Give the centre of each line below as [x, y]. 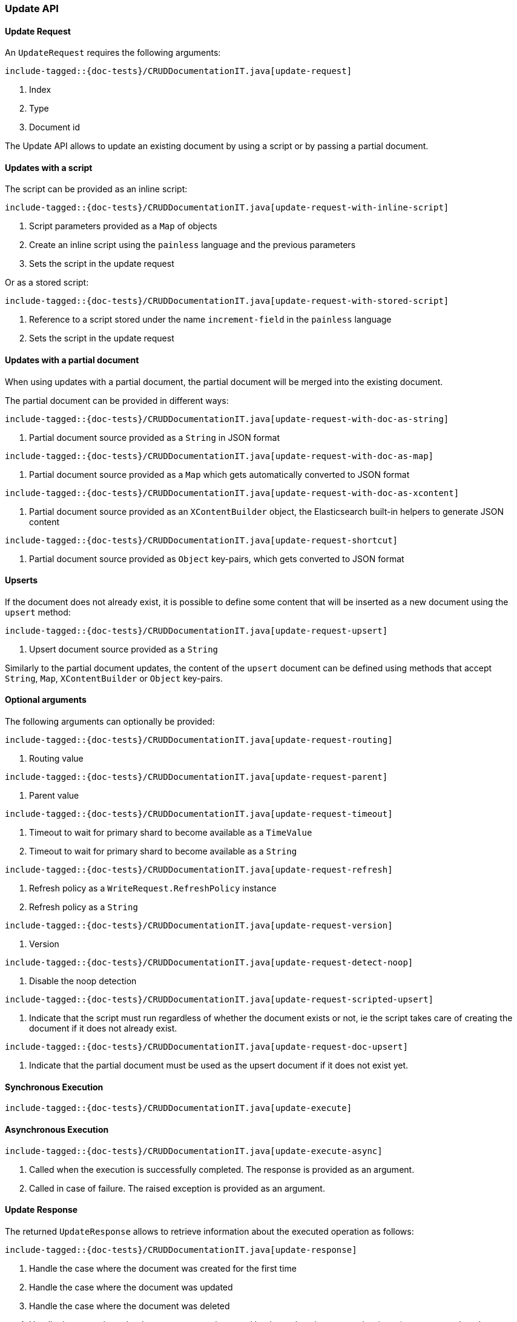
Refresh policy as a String [84, 907]
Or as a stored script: [47, 283]
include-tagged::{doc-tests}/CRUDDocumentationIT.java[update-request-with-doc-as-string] [227, 419]
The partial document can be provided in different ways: [117, 400]
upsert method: [38, 612]
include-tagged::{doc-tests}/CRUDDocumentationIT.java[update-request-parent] [196, 777]
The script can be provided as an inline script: [96, 189]
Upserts [21, 580]
